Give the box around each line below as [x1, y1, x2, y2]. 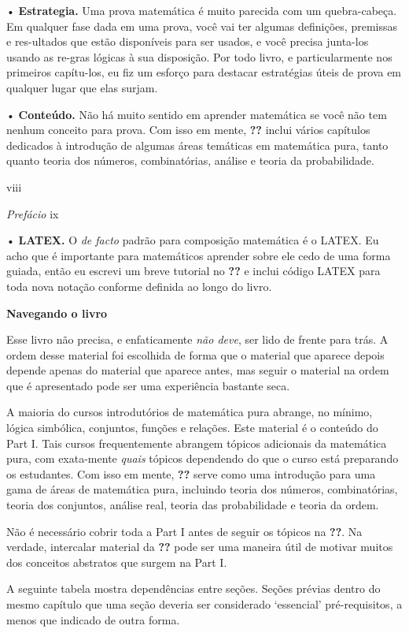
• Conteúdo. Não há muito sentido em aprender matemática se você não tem [6, 106, 387, 122]
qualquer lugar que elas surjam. [6, 79, 158, 95]
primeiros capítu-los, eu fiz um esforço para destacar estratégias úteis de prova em [6, 64, 402, 80]
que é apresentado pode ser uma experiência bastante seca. [6, 377, 290, 393]
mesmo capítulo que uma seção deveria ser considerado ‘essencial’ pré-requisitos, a [6, 596, 403, 612]
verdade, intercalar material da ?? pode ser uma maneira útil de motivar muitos [6, 538, 393, 555]
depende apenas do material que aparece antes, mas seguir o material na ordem [6, 362, 389, 378]
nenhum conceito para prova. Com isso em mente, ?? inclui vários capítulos [6, 121, 370, 138]
